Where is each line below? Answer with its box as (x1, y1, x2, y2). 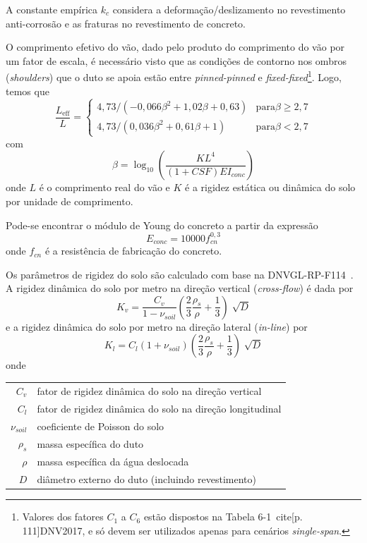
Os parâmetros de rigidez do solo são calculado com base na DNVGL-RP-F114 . (6, 267, 354, 281)
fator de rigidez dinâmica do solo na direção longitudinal (37, 401, 282, 415)
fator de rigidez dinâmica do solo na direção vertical (37, 383, 262, 398)
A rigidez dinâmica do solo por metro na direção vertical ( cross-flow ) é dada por (6, 281, 354, 295)
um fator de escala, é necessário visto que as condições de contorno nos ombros (6, 53, 347, 68)
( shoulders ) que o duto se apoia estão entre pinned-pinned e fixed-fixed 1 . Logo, (6, 68, 342, 85)
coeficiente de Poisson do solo (37, 418, 164, 433)
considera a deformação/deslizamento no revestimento (112, 2, 346, 16)
